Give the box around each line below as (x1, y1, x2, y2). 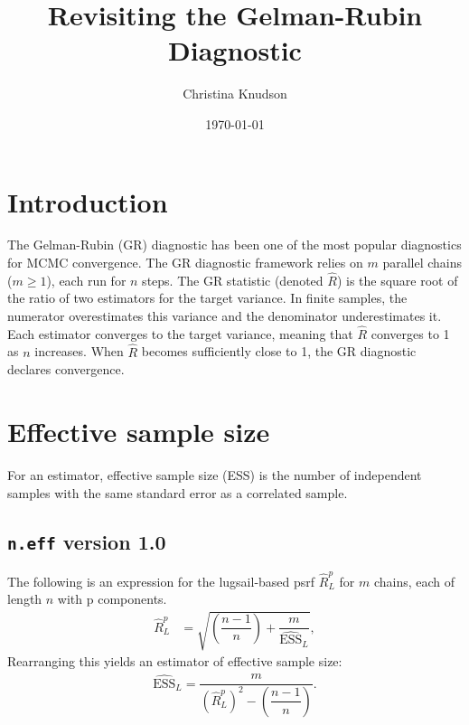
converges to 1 (371, 324, 450, 343)
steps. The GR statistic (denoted (142, 270, 324, 289)
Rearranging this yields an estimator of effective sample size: (7, 652, 342, 671)
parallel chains (382, 253, 463, 272)
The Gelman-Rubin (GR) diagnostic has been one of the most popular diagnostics (7, 235, 462, 254)
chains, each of (373, 571, 455, 590)
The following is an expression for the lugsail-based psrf (7, 571, 315, 590)
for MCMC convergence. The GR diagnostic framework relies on (7, 253, 363, 272)
